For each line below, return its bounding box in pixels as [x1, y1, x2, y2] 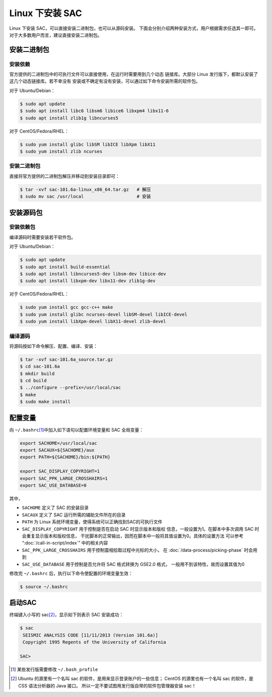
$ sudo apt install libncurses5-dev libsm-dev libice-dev [20, 271, 166, 277]
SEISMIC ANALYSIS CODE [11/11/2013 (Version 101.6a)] [23, 632, 158, 638]
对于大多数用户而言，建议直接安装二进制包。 [9, 32, 102, 38]
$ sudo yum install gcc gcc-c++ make [20, 305, 113, 310]
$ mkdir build [20, 371, 55, 376]
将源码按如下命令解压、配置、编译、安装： [9, 343, 98, 349]
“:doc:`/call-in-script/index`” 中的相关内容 [22, 540, 108, 546]
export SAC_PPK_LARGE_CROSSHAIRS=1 [20, 475, 108, 481]
